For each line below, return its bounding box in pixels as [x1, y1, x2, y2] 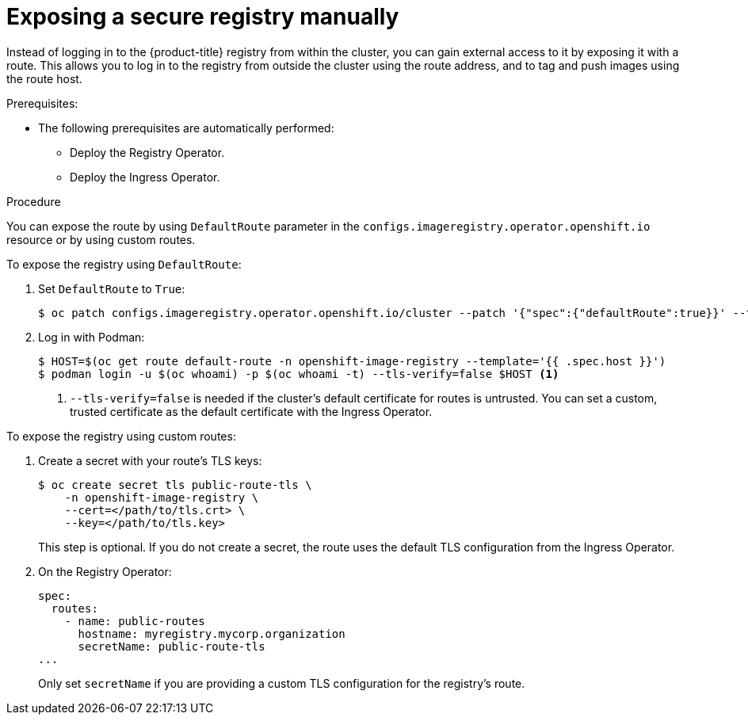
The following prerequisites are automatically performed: [38, 120, 334, 135]
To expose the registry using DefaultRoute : [6, 257, 242, 271]
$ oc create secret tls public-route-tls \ [38, 478, 312, 491]
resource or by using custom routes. [6, 232, 196, 246]
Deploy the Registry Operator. [70, 145, 225, 159]
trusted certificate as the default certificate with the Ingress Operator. [70, 404, 433, 418]
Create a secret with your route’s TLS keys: [38, 453, 262, 467]
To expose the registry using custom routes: [6, 429, 236, 443]
